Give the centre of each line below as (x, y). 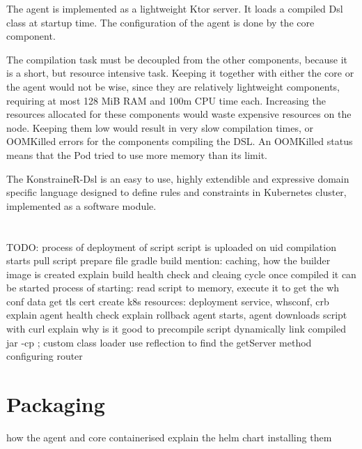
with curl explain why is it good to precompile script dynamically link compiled (176, 329)
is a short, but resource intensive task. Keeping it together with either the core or (180, 73)
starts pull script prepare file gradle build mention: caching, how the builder (168, 260)
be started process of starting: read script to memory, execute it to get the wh (173, 288)
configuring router (45, 356)
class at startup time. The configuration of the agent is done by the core (160, 22)
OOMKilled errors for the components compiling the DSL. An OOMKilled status (180, 141)
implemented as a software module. (81, 205)
